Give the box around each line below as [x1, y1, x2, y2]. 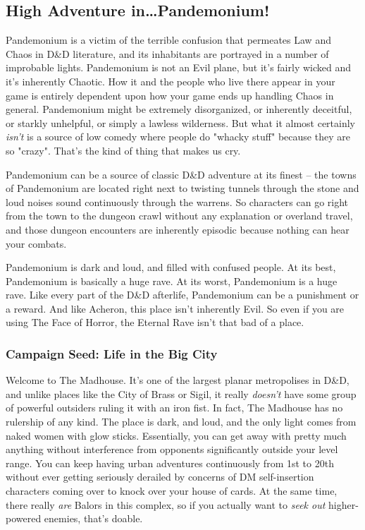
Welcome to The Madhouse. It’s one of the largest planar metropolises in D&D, [6, 373, 349, 387]
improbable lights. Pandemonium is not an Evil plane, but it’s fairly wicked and [6, 60, 351, 75]
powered [6, 511, 42, 526]
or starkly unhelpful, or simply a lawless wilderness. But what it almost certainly [6, 115, 355, 130]
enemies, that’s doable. [44, 511, 143, 526]
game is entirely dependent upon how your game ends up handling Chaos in [6, 88, 334, 102]
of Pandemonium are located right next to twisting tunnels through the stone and [6, 181, 359, 195]
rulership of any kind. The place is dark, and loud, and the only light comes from [6, 414, 357, 429]
